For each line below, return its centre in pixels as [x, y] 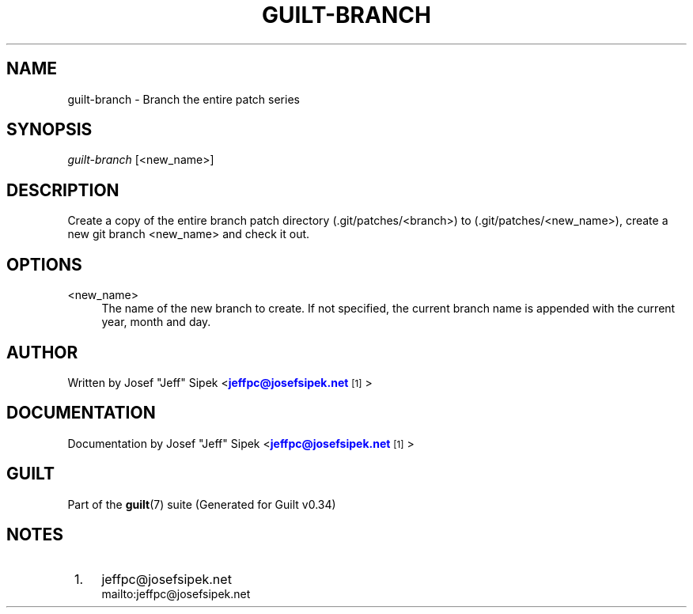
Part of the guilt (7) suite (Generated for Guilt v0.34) [202, 504]
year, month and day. [156, 322]
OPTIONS [44, 264]
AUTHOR [42, 352]
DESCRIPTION [63, 190]
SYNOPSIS [49, 130]
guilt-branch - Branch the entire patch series [184, 99]
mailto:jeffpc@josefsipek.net [176, 593]
